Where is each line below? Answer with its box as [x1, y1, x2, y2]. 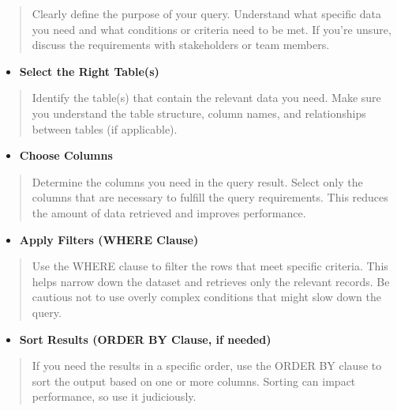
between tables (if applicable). [32, 120, 178, 137]
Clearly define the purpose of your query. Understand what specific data [32, 6, 382, 21]
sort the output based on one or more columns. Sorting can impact [32, 372, 356, 389]
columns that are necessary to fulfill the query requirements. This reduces [32, 189, 388, 205]
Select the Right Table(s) [19, 62, 159, 79]
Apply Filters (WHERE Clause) [19, 231, 199, 247]
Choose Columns [19, 147, 113, 164]
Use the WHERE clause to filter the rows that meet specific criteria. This [32, 258, 388, 274]
